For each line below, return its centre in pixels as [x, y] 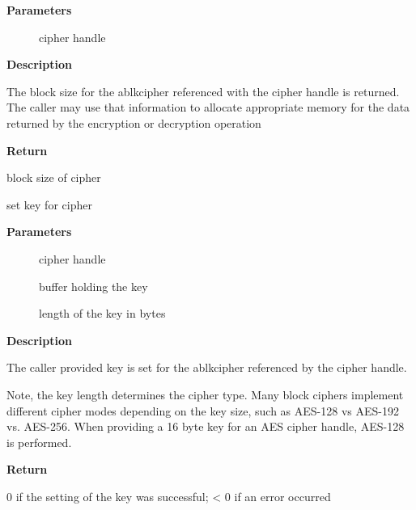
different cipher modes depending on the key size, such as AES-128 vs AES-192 [203, 410]
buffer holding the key [93, 286]
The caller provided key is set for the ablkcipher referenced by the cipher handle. [207, 367]
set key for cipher [49, 204]
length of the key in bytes [102, 313]
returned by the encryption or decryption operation [134, 122]
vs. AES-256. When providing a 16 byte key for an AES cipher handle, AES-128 [206, 426]
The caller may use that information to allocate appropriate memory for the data [208, 107]
